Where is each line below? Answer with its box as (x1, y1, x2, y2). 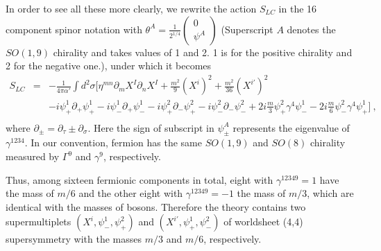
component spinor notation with (6, 21, 142, 36)
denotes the (287, 21, 336, 36)
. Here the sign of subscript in (87, 120, 214, 135)
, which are (307, 186, 354, 200)
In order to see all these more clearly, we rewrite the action (6, 1, 257, 15)
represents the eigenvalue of (232, 120, 350, 135)
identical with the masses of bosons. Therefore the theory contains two (6, 199, 306, 214)
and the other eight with (78, 186, 183, 200)
